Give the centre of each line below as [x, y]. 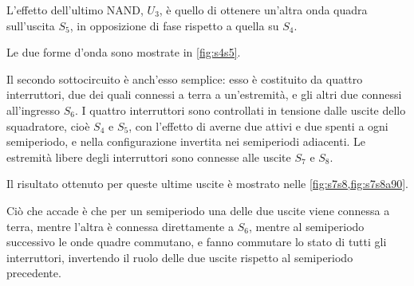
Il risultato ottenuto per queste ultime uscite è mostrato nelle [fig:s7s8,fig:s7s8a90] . [207, 184]
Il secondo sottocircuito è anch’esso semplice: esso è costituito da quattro [185, 78]
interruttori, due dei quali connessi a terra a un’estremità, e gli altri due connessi [204, 94]
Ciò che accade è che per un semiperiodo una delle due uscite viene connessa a [198, 210]
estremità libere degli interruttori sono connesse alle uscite [149, 157]
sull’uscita [31, 25]
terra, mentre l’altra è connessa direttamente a [120, 226]
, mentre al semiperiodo [306, 226]
